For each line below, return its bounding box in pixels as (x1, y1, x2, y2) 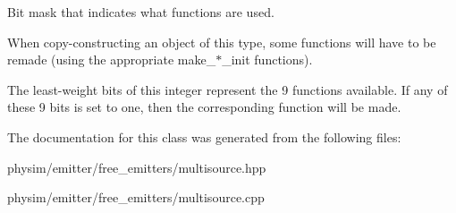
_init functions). (222, 50, 313, 69)
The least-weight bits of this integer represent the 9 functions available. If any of (7, 80, 448, 98)
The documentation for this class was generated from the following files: (7, 127, 401, 146)
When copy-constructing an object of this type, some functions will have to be (7, 32, 436, 51)
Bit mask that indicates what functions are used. (7, 3, 274, 21)
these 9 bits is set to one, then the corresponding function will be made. (7, 98, 401, 116)
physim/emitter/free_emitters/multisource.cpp (7, 188, 265, 207)
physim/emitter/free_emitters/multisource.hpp (7, 158, 266, 176)
